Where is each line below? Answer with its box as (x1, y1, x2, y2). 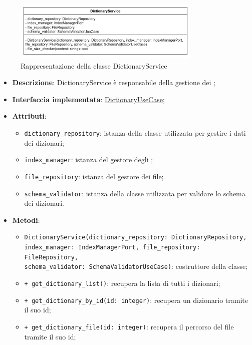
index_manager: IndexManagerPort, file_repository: (24, 244, 200, 251)
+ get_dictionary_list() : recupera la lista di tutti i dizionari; (24, 277, 220, 288)
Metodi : (12, 214, 40, 225)
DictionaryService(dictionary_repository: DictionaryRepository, (24, 234, 247, 241)
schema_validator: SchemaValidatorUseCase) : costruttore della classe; (24, 261, 248, 271)
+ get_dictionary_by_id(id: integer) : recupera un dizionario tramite (24, 294, 248, 305)
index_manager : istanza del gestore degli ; (24, 154, 153, 165)
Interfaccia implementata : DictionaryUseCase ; (12, 94, 165, 104)
